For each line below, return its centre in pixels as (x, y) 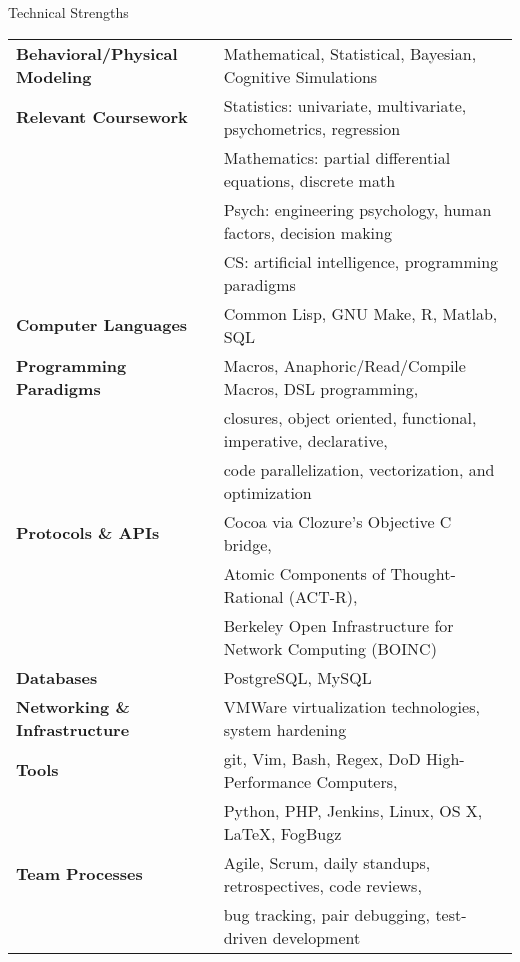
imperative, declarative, (305, 440)
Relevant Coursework (102, 117)
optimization (267, 492)
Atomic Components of (304, 573)
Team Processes (79, 874)
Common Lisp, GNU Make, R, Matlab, (360, 313)
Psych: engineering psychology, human (357, 209)
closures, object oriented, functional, (350, 417)
